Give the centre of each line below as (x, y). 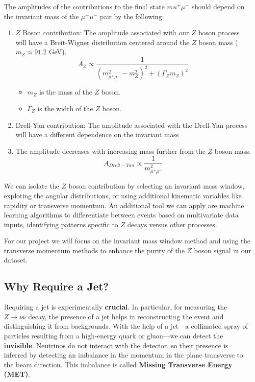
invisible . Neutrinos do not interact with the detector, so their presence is (116, 345)
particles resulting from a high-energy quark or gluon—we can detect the (114, 336)
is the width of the (65, 108)
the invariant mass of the (41, 16)
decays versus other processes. (172, 224)
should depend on (218, 6)
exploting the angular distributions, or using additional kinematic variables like (123, 195)
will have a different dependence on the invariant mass (97, 134)
